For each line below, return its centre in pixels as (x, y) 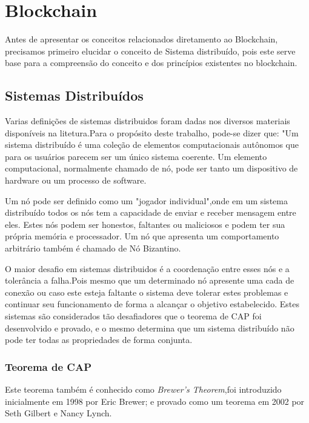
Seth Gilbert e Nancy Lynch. (58, 413)
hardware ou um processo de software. (76, 180)
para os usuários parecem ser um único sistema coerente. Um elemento (136, 156)
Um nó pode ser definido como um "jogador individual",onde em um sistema (146, 200)
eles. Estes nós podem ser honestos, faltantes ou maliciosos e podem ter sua (145, 224)
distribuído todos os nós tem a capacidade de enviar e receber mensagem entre (151, 212)
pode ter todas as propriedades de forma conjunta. (99, 340)
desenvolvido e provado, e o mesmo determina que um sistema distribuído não (150, 328)
